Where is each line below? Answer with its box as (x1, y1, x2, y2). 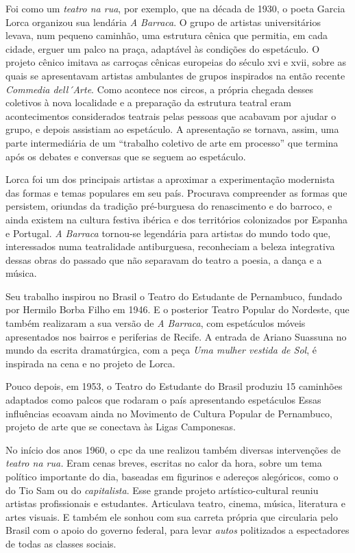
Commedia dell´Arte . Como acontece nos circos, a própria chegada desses (5, 82, 314, 96)
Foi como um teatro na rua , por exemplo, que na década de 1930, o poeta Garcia (5, 1, 345, 15)
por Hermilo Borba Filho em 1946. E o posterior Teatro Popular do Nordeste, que (5, 302, 350, 317)
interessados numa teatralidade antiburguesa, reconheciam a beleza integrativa (5, 239, 335, 254)
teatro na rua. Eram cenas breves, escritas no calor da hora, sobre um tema (5, 456, 322, 470)
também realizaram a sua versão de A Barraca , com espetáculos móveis (5, 316, 306, 330)
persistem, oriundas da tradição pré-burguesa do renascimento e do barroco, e (5, 199, 332, 213)
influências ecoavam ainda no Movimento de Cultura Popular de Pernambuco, (5, 406, 332, 420)
